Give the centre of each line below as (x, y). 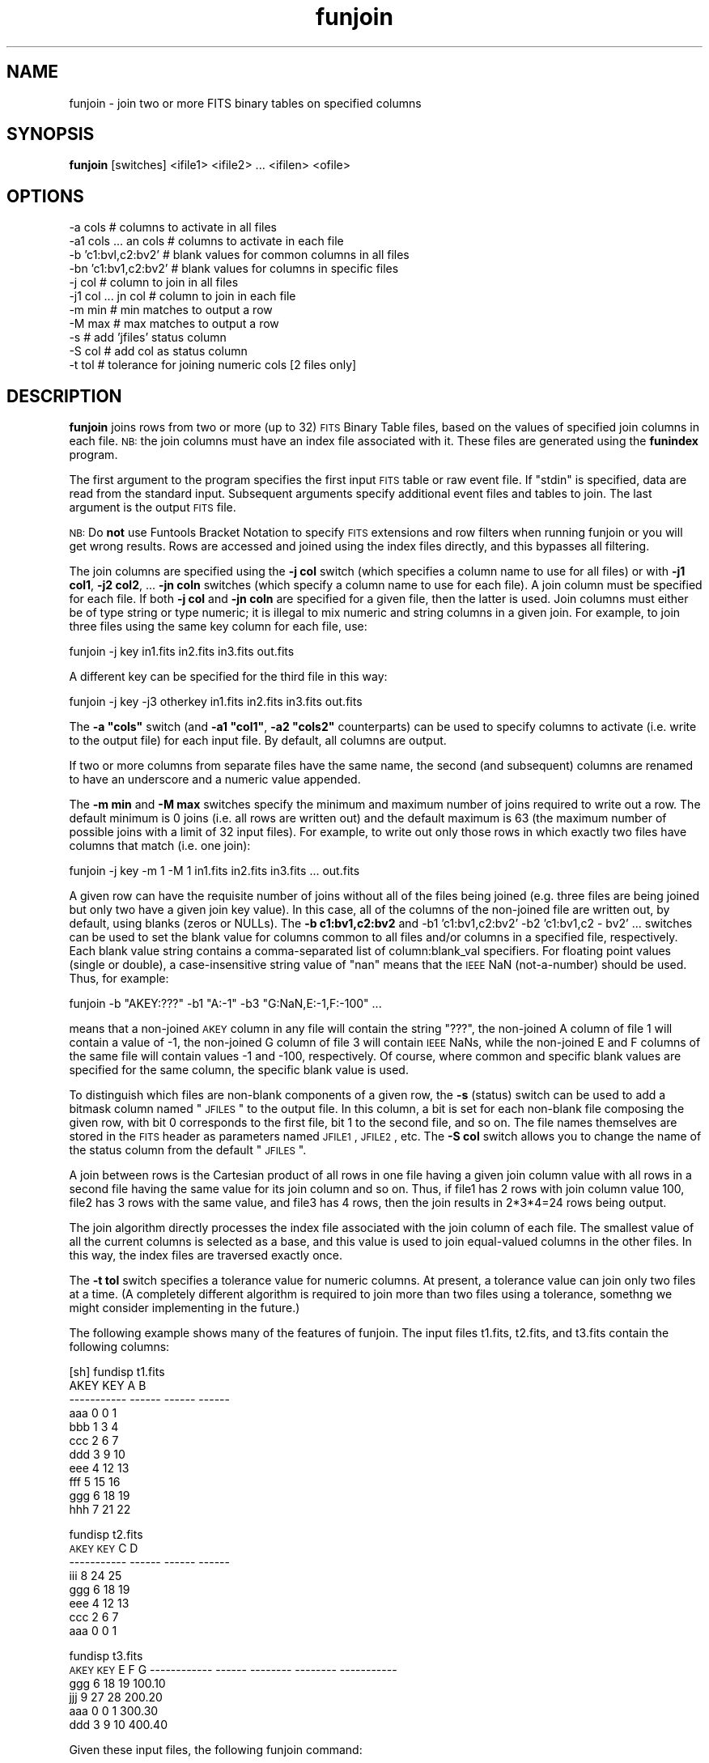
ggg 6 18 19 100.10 (117, 1684)
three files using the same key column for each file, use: (218, 627)
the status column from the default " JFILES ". (188, 1150)
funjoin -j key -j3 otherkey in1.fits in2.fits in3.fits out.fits (216, 702)
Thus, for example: (119, 979)
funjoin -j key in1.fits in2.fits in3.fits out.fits (182, 652)
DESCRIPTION (64, 396)
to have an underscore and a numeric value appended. (215, 780)
